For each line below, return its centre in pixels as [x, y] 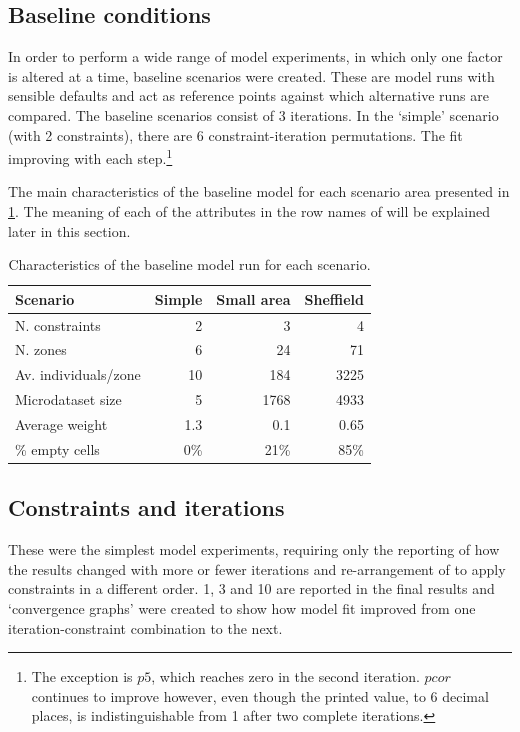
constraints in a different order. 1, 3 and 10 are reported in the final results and [251, 588]
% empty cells [57, 448]
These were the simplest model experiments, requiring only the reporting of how [254, 549]
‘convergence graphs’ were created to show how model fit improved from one [242, 607]
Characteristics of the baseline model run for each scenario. [189, 264]
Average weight [61, 424]
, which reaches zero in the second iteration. [285, 676]
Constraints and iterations [146, 507]
